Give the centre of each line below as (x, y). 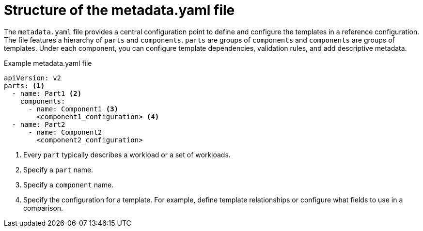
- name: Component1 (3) (73, 109)
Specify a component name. (69, 185)
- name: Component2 (65, 132)
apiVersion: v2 (33, 78)
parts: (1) (24, 85)
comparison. (43, 208)
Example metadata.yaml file (48, 63)
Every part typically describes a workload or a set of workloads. (127, 154)
